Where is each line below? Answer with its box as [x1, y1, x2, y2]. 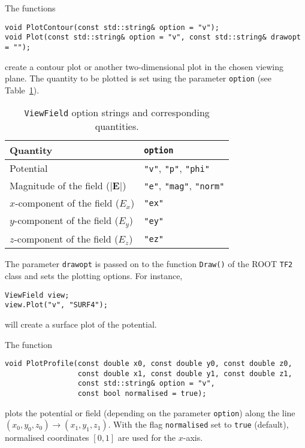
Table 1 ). [5, 83, 40, 96]
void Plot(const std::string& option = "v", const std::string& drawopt [5, 33, 301, 42]
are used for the [117, 431, 176, 444]
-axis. [183, 431, 203, 444]
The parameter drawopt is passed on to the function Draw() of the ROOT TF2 [5, 258, 293, 270]
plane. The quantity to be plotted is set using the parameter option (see [5, 72, 272, 84]
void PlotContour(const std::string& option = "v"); [5, 23, 219, 32]
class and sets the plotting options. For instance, [5, 270, 183, 281]
